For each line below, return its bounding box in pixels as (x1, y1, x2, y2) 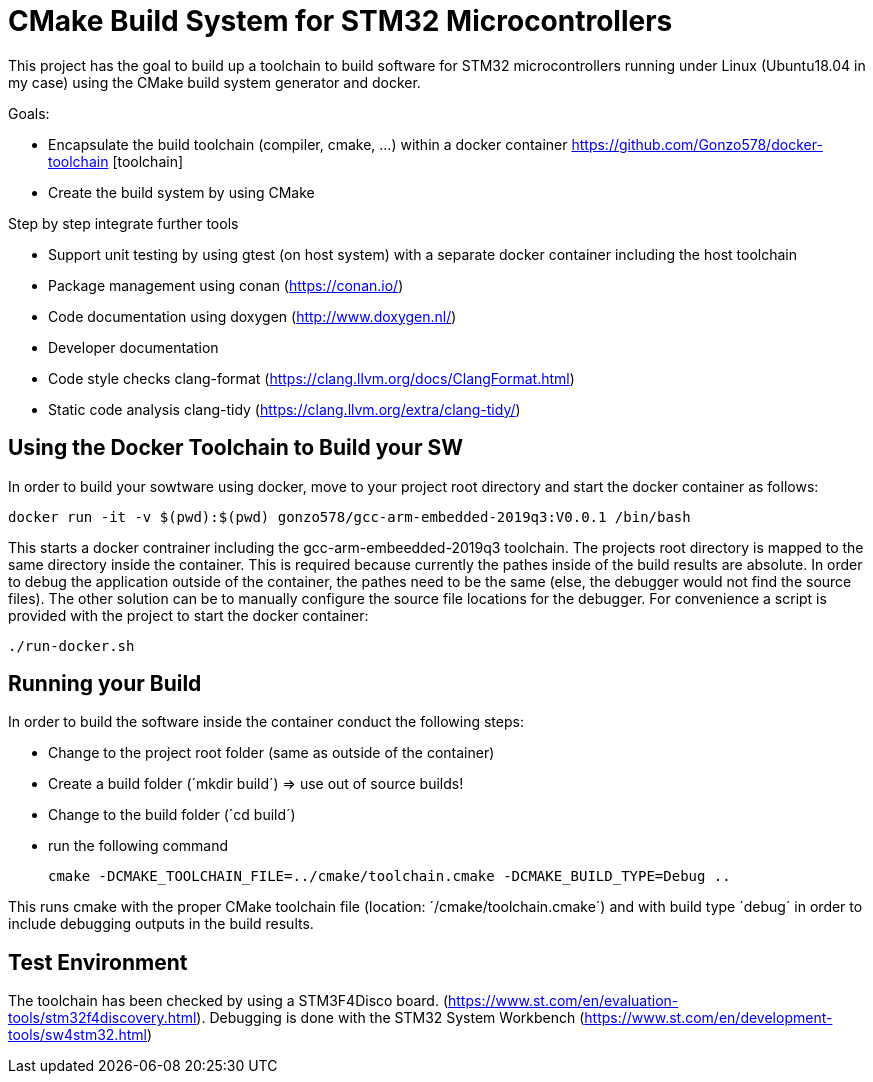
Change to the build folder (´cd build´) (48, 806, 296, 824)
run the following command (48, 837, 229, 855)
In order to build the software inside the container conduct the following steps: (8, 713, 524, 731)
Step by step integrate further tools (8, 214, 239, 232)
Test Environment (8, 949, 188, 975)
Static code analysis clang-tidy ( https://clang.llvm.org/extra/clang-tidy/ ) (48, 400, 521, 418)
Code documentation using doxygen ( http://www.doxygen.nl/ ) (48, 307, 457, 325)
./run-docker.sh (8, 637, 135, 654)
